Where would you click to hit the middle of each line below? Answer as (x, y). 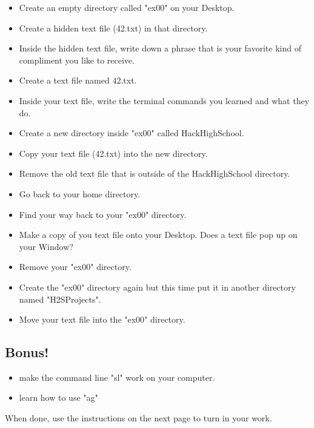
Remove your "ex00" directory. (75, 267)
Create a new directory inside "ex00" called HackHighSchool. (132, 133)
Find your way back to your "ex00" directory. (103, 214)
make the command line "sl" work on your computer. (117, 377)
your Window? (46, 246)
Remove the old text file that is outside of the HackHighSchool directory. (155, 173)
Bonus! (27, 352)
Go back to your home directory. (80, 193)
